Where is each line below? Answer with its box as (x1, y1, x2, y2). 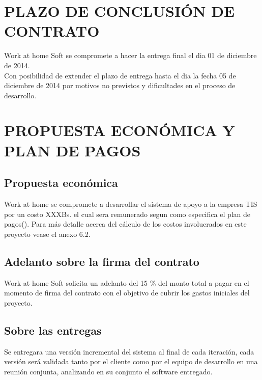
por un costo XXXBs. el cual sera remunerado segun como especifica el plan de (4, 208, 251, 219)
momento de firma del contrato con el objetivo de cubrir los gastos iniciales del (4, 287, 250, 298)
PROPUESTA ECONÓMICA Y (4, 120, 235, 141)
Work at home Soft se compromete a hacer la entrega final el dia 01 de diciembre (4, 50, 257, 61)
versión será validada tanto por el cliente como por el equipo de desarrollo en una (4, 356, 258, 367)
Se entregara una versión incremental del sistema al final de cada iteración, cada (4, 346, 254, 357)
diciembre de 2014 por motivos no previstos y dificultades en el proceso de (4, 80, 236, 91)
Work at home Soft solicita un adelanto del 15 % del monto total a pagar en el (4, 277, 249, 288)
